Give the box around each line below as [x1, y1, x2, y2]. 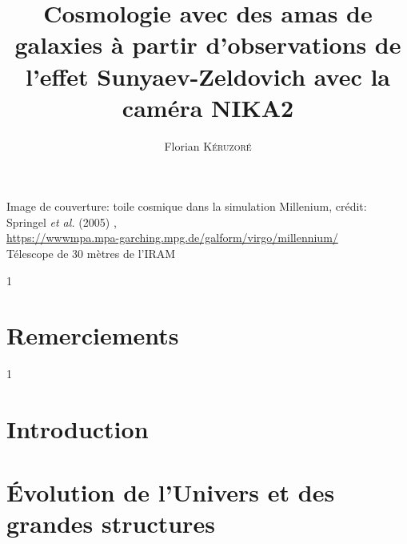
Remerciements [6, 319, 179, 352]
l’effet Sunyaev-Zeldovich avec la [25, 59, 391, 92]
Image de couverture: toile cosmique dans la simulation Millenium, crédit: [6, 198, 367, 215]
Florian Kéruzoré [164, 137, 252, 154]
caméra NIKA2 [122, 91, 294, 123]
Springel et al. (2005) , [6, 213, 117, 230]
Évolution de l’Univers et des [6, 475, 335, 508]
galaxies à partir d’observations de [14, 28, 401, 61]
